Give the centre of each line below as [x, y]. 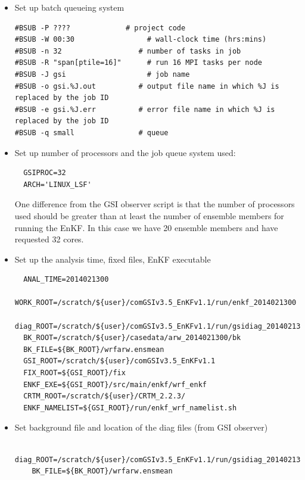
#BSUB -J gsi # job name [102, 74]
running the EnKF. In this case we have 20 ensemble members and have [146, 227]
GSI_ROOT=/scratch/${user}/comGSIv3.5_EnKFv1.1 [119, 361]
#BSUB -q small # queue [91, 133]
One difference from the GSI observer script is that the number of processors [155, 204]
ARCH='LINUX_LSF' [57, 184]
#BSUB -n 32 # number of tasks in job [128, 51]
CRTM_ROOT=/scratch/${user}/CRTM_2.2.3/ [105, 396]
